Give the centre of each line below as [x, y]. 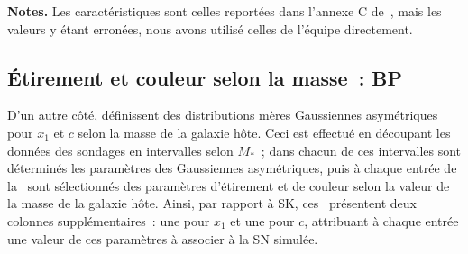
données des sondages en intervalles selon [120, 150]
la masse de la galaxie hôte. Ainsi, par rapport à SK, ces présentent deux [212, 203]
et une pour [262, 220]
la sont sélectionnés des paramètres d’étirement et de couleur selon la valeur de [229, 185]
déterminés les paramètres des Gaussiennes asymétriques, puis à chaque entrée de [232, 168]
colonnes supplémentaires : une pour [109, 220]
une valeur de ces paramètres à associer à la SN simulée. [163, 238]
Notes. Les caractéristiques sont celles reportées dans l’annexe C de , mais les [225, 11]
